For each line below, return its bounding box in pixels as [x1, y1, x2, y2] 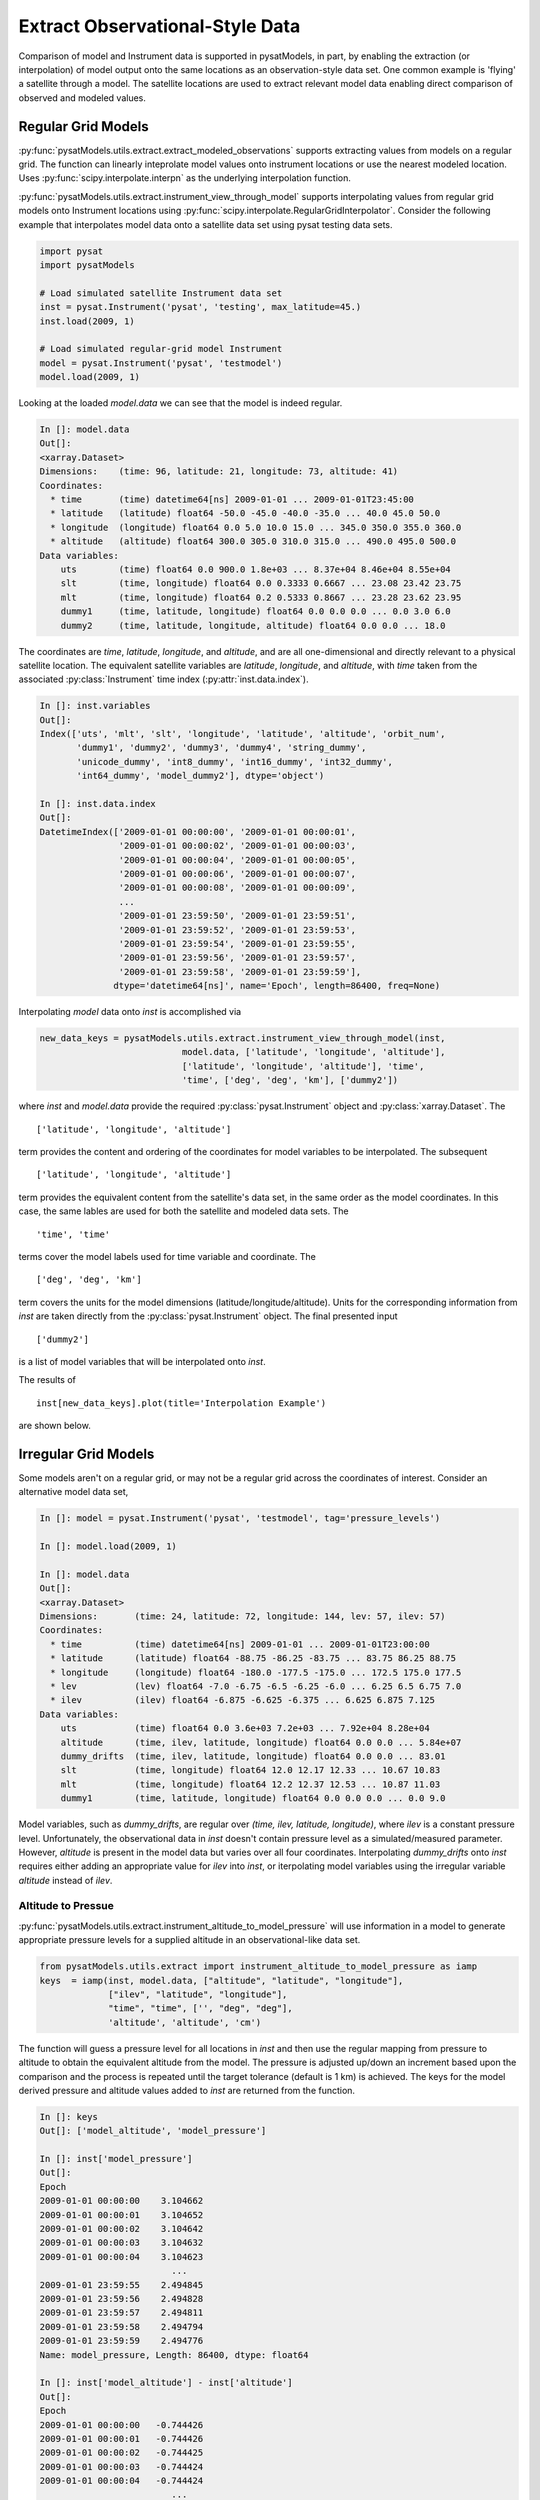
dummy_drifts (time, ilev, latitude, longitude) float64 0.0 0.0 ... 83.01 [60, 1750, 446, 1762]
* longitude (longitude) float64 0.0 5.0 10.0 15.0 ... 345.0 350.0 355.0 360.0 [50, 521, 462, 533]
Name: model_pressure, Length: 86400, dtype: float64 [39, 2349, 309, 2360]
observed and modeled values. [18, 91, 147, 104]
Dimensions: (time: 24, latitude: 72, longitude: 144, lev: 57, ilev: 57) [39, 1611, 446, 1622]
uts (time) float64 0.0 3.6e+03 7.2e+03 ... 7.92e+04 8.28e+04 [60, 1723, 430, 1734]
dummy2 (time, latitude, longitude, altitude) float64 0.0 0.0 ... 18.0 [60, 620, 446, 631]
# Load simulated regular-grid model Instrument [39, 343, 283, 355]
